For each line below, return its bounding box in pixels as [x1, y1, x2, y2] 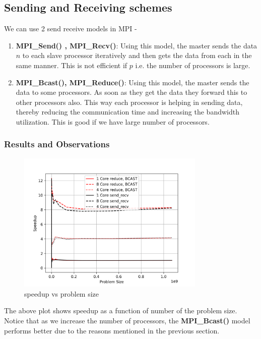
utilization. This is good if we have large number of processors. [16, 116, 210, 127]
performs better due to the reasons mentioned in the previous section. [4, 325, 220, 335]
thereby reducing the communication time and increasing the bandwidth [16, 106, 239, 117]
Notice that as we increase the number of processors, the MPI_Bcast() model [4, 315, 250, 325]
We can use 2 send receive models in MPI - [4, 23, 137, 34]
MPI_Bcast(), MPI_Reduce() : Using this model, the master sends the [16, 77, 249, 87]
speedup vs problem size [24, 288, 99, 299]
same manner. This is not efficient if [16, 60, 127, 70]
